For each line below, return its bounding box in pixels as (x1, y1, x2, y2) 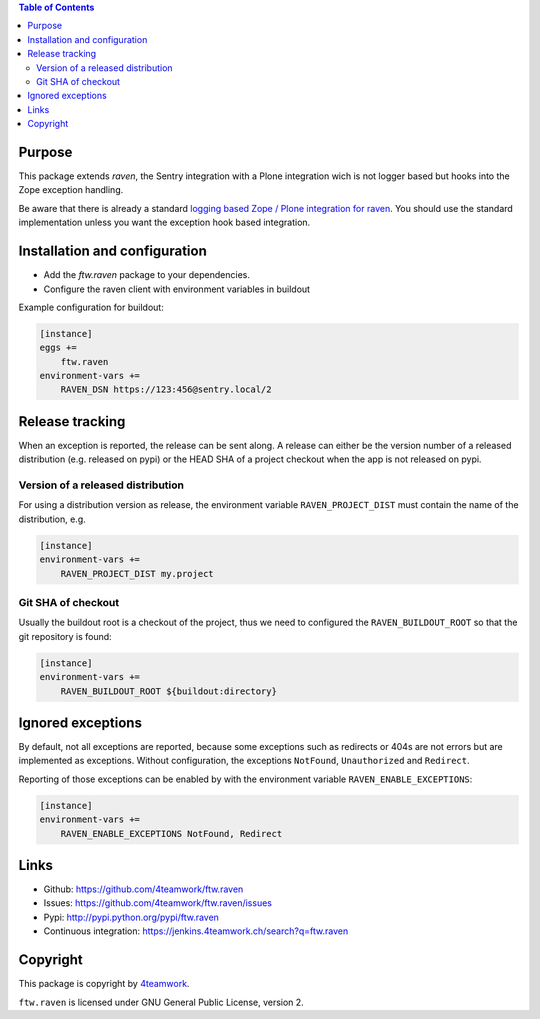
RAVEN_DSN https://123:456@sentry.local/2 (60, 384, 272, 395)
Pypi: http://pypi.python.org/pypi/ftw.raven (43, 911, 220, 923)
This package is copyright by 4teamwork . (18, 978, 190, 990)
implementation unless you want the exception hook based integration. (18, 216, 311, 229)
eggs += (39, 342, 77, 354)
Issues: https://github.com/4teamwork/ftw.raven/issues (43, 897, 272, 909)
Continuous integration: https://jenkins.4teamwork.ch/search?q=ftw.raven (43, 925, 349, 937)
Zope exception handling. (18, 184, 124, 196)
